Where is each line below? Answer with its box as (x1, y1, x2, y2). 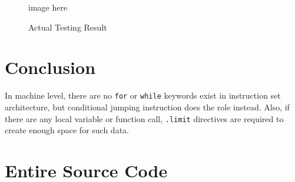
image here (28, 1, 68, 13)
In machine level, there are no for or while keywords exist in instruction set (5, 89, 281, 102)
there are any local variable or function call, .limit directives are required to (5, 112, 284, 124)
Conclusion (5, 55, 96, 79)
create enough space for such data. (5, 124, 129, 136)
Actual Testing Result (28, 21, 107, 33)
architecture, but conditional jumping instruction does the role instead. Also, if (5, 100, 290, 113)
